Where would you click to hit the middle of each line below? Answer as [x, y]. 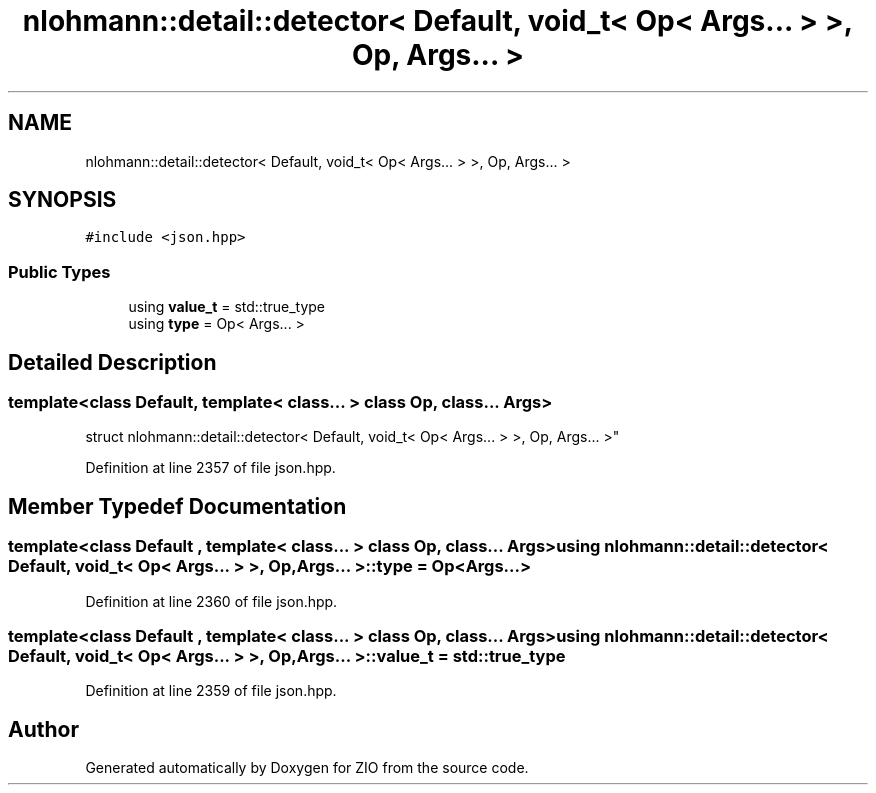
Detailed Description [112, 362]
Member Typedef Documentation [177, 506]
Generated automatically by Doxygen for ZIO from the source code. [307, 768]
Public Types [59, 271]
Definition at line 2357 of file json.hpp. [210, 468]
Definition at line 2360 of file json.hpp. [211, 601]
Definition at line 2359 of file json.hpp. [211, 691]
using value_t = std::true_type [227, 307]
